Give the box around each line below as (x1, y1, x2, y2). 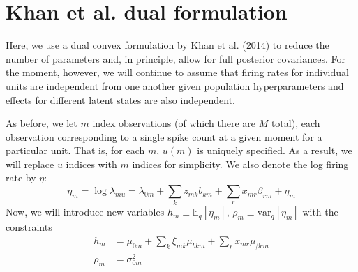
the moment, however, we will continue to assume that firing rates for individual (6, 65, 349, 80)
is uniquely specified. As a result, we (197, 143, 352, 158)
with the (302, 204, 338, 219)
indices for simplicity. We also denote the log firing (132, 156, 349, 171)
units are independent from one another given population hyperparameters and (6, 78, 344, 93)
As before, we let (6, 116, 77, 130)
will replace (6, 156, 54, 171)
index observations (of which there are (92, 116, 255, 130)
